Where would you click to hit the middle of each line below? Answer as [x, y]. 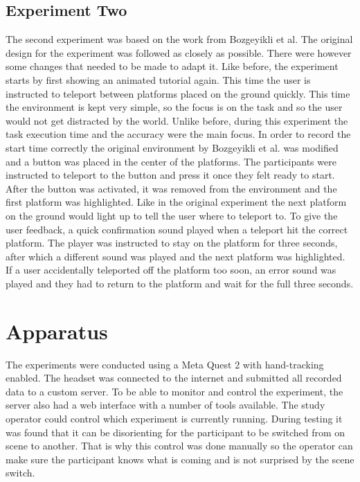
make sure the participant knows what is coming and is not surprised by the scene [180, 459]
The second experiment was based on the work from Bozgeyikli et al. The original [179, 39]
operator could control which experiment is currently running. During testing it [174, 418]
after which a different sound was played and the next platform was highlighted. [175, 256]
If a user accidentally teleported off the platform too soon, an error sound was [171, 270]
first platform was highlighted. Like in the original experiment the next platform [176, 202]
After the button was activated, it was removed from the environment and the [171, 188]
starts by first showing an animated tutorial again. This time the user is [158, 79]
